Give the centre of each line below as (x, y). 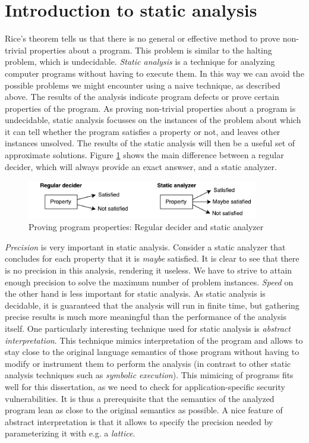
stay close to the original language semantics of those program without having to (152, 352)
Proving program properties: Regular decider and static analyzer (146, 227)
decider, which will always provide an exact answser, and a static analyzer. (141, 166)
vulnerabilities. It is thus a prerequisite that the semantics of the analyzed (140, 398)
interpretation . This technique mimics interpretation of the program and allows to (154, 340)
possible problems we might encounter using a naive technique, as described (143, 85)
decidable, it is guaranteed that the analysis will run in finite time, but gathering (152, 305)
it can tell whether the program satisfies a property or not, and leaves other (143, 131)
